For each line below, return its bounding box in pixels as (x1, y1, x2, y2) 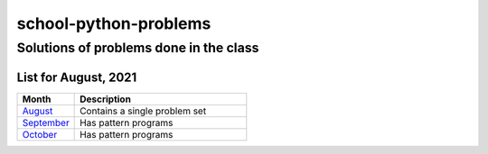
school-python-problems (16, 14, 211, 33)
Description (80, 93, 131, 105)
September (22, 116, 70, 129)
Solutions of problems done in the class (16, 40, 259, 56)
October (22, 128, 58, 140)
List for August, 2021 (16, 69, 137, 85)
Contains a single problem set (80, 104, 207, 117)
